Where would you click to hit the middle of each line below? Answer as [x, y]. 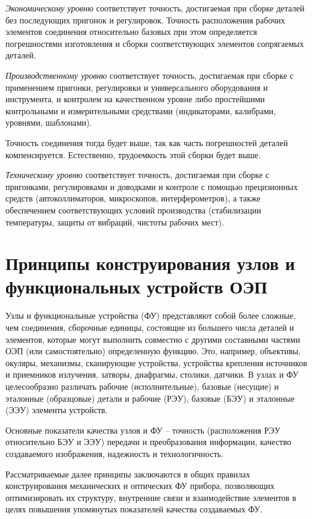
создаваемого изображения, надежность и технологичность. [114, 453]
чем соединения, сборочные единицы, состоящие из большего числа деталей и [150, 327]
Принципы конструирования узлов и [150, 263]
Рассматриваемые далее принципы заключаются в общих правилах [128, 474]
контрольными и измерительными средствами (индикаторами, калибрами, [141, 110]
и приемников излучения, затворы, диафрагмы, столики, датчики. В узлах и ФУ [152, 374]
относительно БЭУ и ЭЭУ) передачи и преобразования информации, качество [148, 442]
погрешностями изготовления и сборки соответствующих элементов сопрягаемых [155, 43]
